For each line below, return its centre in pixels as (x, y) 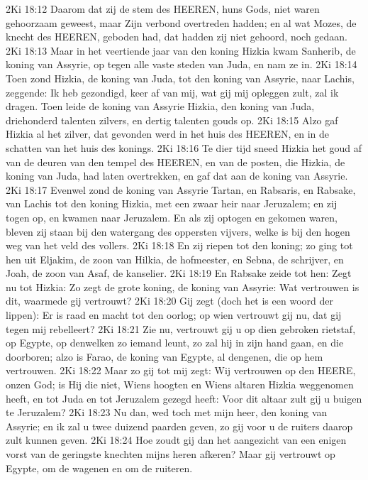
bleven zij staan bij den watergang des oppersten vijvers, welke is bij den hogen (178, 231)
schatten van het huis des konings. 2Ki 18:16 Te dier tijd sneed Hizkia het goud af (184, 147)
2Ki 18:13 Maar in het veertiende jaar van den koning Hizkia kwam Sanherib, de (181, 50)
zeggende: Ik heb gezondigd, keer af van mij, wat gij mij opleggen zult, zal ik (172, 92)
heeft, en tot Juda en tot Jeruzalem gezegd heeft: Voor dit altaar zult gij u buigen (184, 398)
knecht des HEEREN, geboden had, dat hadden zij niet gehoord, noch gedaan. (177, 37)
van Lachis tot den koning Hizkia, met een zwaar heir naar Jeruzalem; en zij (172, 203)
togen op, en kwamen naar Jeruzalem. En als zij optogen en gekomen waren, (172, 217)
